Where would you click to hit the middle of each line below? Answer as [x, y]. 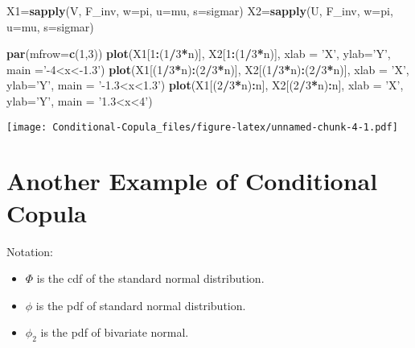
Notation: [30, 251]
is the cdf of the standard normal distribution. [150, 278]
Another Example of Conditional [192, 181]
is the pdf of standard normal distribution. [141, 305]
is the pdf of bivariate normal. [115, 332]
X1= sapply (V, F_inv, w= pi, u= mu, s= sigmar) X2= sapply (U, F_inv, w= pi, [200, 10]
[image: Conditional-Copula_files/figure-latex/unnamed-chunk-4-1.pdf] [202, 127]
